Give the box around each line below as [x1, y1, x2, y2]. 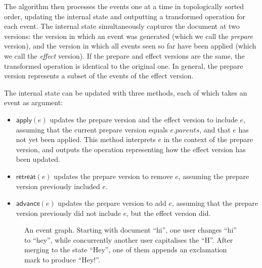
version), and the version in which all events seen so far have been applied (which [4, 40, 256, 51]
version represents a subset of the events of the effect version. [4, 70, 194, 81]
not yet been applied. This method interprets [16, 134, 156, 145]
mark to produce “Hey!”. [24, 254, 100, 265]
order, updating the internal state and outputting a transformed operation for [4, 11, 245, 21]
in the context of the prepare [163, 134, 253, 145]
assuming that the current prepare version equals [16, 124, 168, 135]
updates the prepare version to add [58, 198, 166, 208]
